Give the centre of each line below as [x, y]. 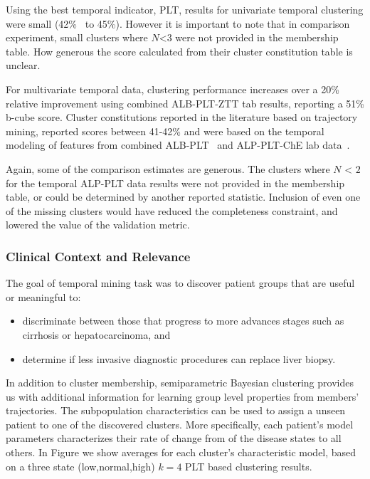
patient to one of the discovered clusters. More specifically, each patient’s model [180, 424]
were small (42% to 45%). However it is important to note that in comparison [178, 23]
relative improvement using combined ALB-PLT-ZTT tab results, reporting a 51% [185, 103]
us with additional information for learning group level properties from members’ [183, 396]
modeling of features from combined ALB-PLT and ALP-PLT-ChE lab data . [178, 145]
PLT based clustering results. [249, 466]
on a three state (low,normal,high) [80, 466]
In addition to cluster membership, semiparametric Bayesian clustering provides [180, 383]
